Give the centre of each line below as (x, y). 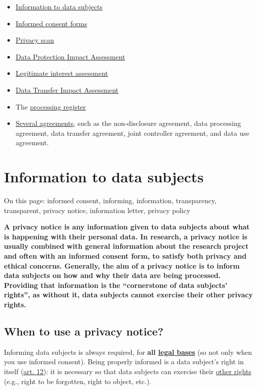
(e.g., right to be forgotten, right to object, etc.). (78, 381)
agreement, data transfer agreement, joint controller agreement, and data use (132, 133)
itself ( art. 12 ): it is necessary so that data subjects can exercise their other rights (128, 371)
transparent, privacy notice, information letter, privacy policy (97, 210)
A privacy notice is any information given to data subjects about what (127, 227)
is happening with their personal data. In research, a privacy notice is (126, 236)
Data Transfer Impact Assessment (67, 89)
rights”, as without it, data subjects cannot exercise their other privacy (128, 295)
